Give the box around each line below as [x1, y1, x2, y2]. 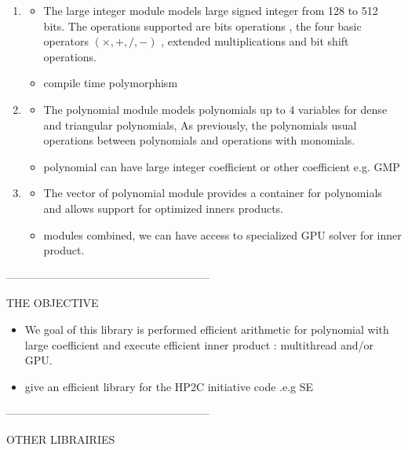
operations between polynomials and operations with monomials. [43, 132, 355, 148]
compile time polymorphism [43, 75, 178, 91]
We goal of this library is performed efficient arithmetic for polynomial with [24, 320, 389, 337]
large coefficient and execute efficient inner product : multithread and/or [24, 336, 374, 353]
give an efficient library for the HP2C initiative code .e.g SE [24, 378, 314, 394]
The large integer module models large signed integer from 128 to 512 [43, 2, 378, 18]
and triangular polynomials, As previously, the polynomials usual [43, 116, 357, 133]
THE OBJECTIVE [6, 295, 99, 311]
